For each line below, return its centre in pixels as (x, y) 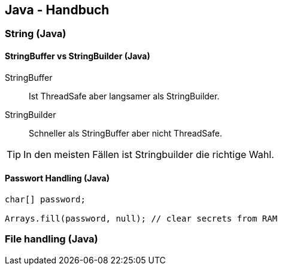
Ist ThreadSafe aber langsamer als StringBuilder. (124, 96)
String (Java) (36, 34)
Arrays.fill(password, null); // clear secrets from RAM (141, 218)
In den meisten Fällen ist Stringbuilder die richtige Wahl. (149, 154)
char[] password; (45, 199)
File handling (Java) (51, 239)
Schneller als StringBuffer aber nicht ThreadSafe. (126, 133)
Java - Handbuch (57, 10)
